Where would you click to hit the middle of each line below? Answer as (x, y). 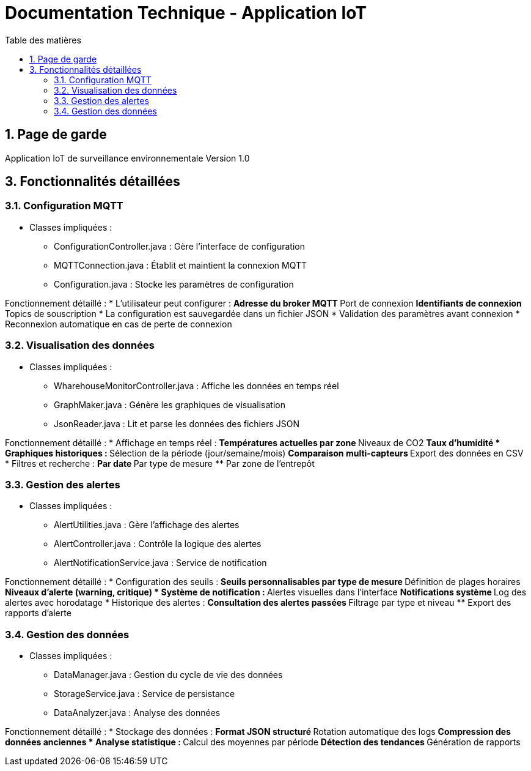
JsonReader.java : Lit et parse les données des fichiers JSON (177, 423)
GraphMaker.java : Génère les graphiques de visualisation (170, 404)
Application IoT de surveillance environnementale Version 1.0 (127, 158)
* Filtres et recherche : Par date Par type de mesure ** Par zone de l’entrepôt (160, 463)
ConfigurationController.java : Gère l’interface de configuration (179, 246)
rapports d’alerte (38, 613)
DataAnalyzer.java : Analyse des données (137, 713)
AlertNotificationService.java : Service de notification (160, 563)
